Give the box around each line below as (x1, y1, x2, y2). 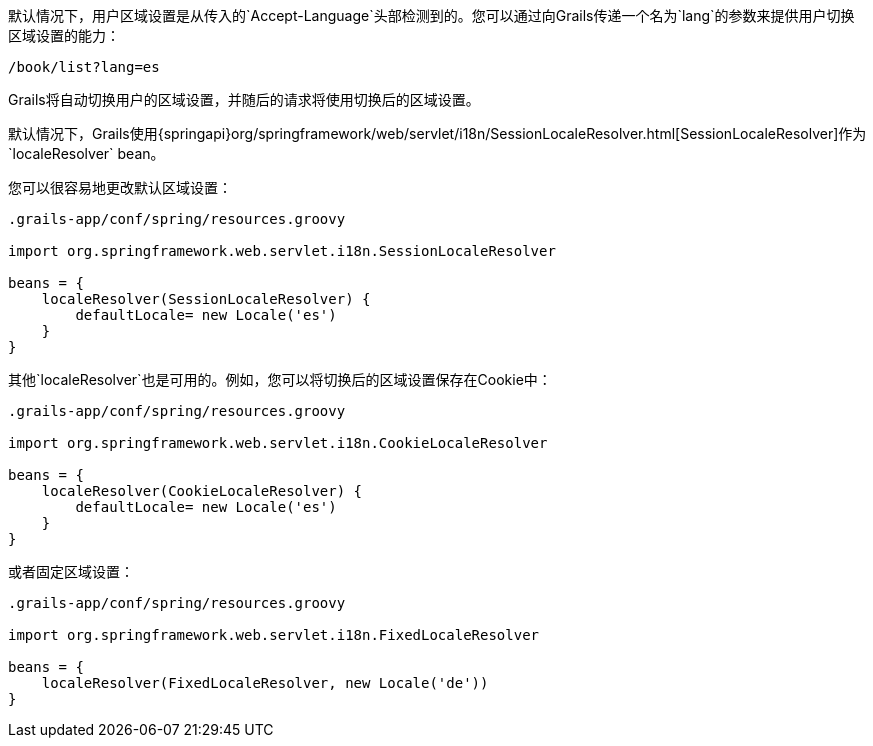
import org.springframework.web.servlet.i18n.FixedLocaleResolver (8, 627, 540, 643)
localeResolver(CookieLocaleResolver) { (41, 483, 363, 499)
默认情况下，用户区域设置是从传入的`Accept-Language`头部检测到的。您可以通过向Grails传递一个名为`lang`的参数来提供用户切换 (8, 7, 855, 24)
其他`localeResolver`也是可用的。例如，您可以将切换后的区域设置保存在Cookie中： (8, 371, 552, 388)
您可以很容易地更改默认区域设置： (8, 179, 232, 196)
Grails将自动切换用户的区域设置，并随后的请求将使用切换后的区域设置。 (8, 91, 480, 108)
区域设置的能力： (8, 27, 120, 44)
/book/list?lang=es (8, 59, 160, 75)
